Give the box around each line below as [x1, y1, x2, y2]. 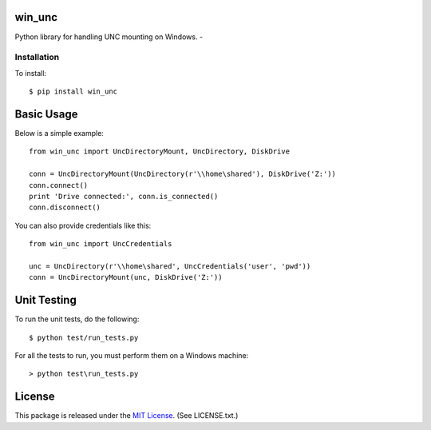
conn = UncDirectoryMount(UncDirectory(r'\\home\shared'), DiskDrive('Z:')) [29, 169, 337, 179]
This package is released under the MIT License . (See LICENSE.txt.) [14, 411, 239, 420]
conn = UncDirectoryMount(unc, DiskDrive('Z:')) [29, 273, 223, 282]
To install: [14, 68, 47, 78]
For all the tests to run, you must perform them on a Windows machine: [14, 350, 249, 360]
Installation [14, 52, 60, 63]
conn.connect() [29, 181, 89, 189]
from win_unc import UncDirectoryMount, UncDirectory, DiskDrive [29, 147, 291, 156]
